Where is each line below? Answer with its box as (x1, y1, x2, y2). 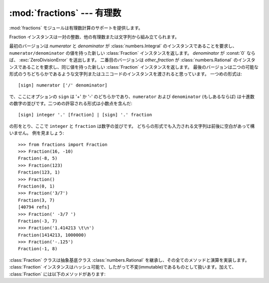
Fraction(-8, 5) (18, 156, 58, 161)
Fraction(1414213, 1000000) (18, 232, 87, 238)
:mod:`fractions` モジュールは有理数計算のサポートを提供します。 (9, 25, 143, 31)
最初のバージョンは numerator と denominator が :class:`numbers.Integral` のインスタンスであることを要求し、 (9, 43, 237, 49)
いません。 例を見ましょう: (9, 130, 64, 136)
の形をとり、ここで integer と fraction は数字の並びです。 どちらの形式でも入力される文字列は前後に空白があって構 (9, 123, 255, 129)
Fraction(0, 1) (18, 183, 55, 189)
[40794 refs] (18, 204, 50, 210)
